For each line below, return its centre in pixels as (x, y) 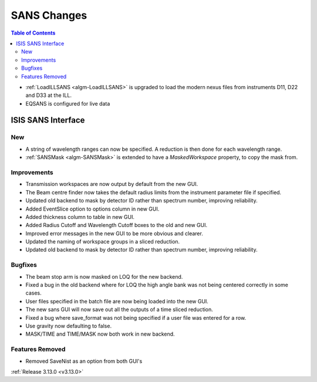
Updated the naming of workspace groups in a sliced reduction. (103, 242)
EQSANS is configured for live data (68, 103)
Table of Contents (33, 33)
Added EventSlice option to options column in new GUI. (92, 209)
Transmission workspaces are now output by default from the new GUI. (112, 184)
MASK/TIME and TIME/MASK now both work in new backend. (100, 334)
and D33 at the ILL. (48, 95)
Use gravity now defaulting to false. (68, 326)
